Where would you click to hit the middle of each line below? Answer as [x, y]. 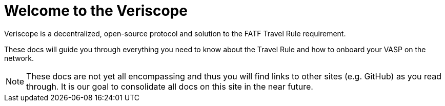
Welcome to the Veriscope [96, 11]
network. [19, 58]
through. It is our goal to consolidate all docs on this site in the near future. [170, 86]
